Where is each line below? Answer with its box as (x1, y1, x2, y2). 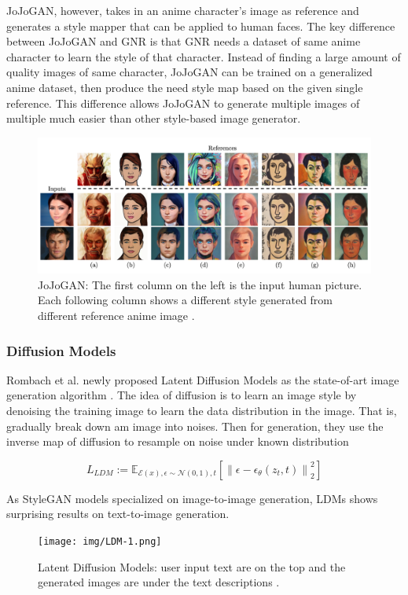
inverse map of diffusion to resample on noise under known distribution (6, 433, 349, 450)
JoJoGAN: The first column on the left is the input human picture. (38, 276, 362, 292)
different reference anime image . (38, 307, 195, 324)
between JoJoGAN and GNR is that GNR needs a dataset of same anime (6, 33, 361, 50)
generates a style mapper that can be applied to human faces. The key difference (6, 17, 395, 34)
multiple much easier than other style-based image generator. (6, 110, 301, 127)
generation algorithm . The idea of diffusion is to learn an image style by (6, 387, 357, 403)
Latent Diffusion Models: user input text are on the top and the (38, 558, 346, 575)
